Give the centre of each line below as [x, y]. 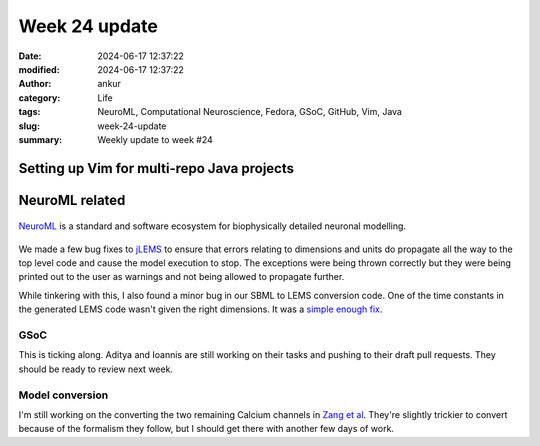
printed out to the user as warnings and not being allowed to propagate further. [181, 277]
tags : [29, 112]
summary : [40, 139]
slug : [29, 126]
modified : [39, 69]
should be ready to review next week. [96, 369]
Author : [35, 84]
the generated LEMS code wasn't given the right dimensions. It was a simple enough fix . [200, 309]
